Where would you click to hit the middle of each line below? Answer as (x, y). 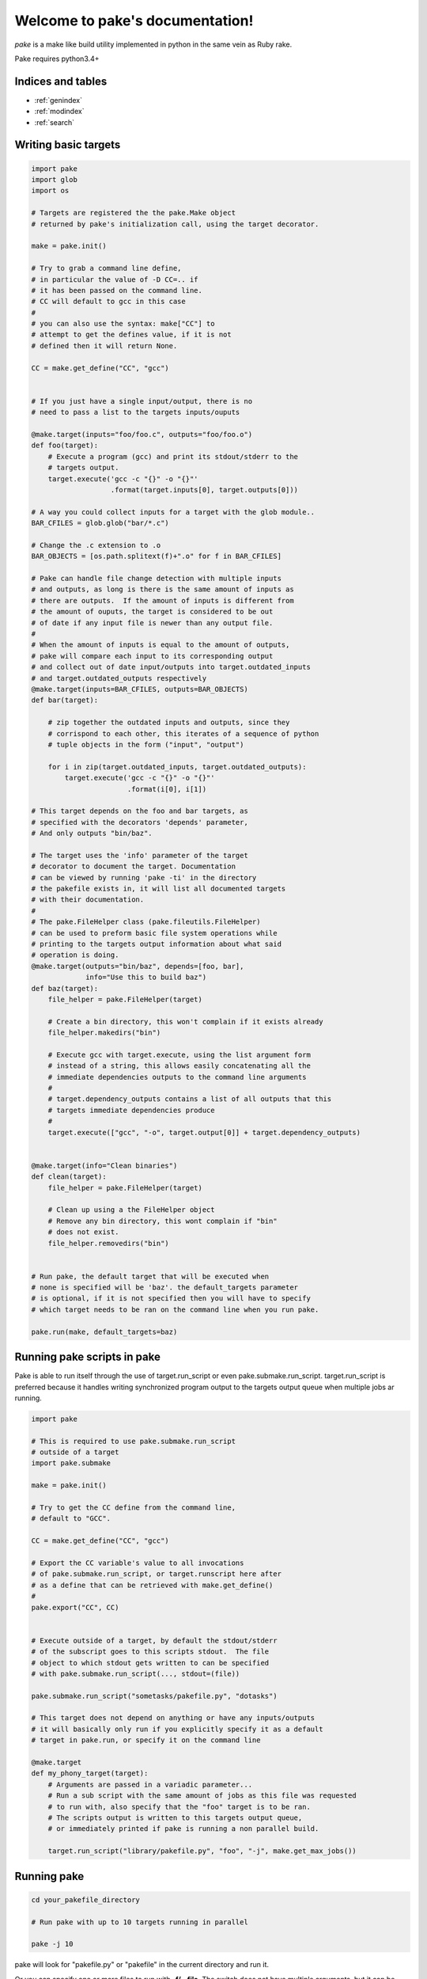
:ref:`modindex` (59, 112)
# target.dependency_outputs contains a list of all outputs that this (190, 1099)
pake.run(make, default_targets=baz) (104, 1331)
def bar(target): (65, 700)
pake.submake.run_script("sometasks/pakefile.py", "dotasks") (154, 1696)
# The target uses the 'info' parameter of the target (140, 855)
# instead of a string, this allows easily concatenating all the (179, 1066)
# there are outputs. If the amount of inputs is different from (162, 600)
